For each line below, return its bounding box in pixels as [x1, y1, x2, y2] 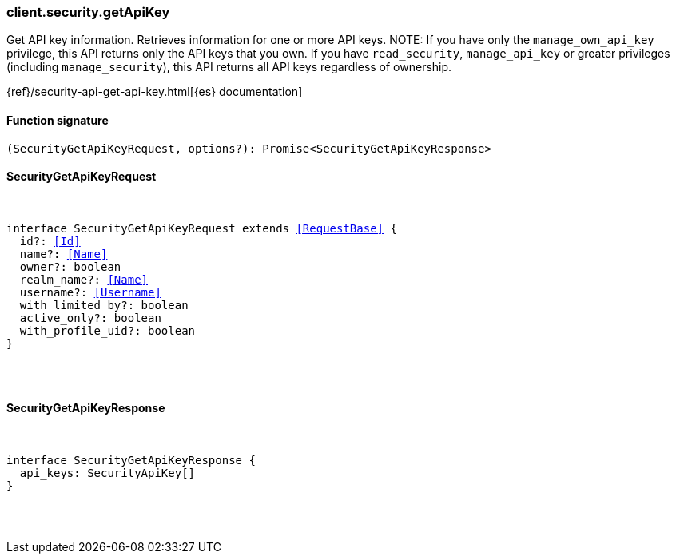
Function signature [6, 113, 109, 127]
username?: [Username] [19, 285, 161, 299]
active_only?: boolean [19, 311, 161, 324]
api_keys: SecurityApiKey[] [19, 467, 196, 480]
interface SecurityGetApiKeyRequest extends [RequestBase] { [6, 221, 397, 235]
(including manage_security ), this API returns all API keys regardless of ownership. [6, 60, 452, 74]
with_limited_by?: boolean [19, 298, 189, 312]
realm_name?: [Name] [19, 272, 149, 286]
